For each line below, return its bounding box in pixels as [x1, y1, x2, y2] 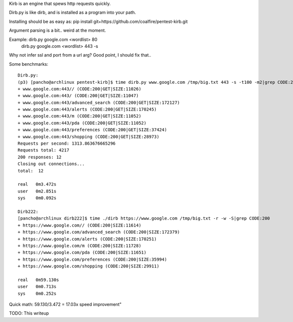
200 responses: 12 [18, 154, 62, 160]
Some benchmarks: [9, 61, 48, 67]
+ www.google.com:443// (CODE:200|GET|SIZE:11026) [18, 86, 142, 92]
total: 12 [18, 168, 44, 173]
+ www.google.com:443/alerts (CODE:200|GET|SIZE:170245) [18, 107, 157, 112]
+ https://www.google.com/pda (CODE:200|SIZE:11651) [18, 250, 146, 255]
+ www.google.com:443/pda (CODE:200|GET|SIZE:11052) [18, 120, 146, 126]
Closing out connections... [18, 161, 85, 167]
